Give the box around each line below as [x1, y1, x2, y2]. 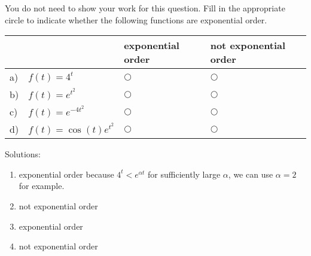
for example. [19, 179, 65, 192]
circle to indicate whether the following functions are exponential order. [5, 13, 267, 26]
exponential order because [19, 167, 114, 180]
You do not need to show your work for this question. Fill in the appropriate [5, 2, 285, 14]
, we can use [228, 167, 273, 180]
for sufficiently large [148, 167, 221, 180]
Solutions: [5, 148, 41, 160]
